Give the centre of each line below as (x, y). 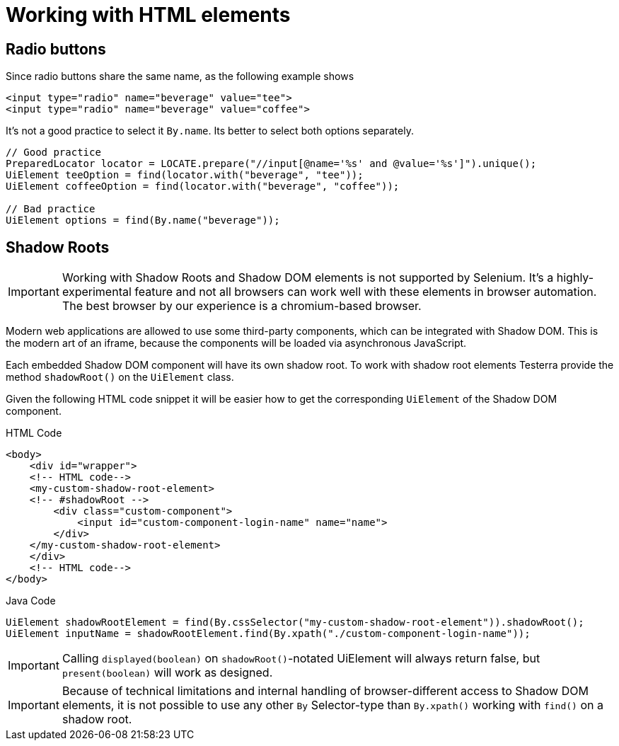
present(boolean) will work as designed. (167, 673)
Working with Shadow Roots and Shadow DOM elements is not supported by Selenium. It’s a (308, 278)
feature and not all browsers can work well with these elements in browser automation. (366, 292)
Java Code (31, 601)
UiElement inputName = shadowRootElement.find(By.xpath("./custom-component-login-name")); (268, 634)
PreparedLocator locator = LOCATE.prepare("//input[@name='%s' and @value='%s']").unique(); (271, 164)
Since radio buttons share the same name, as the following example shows (180, 76)
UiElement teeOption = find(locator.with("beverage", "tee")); (185, 175)
